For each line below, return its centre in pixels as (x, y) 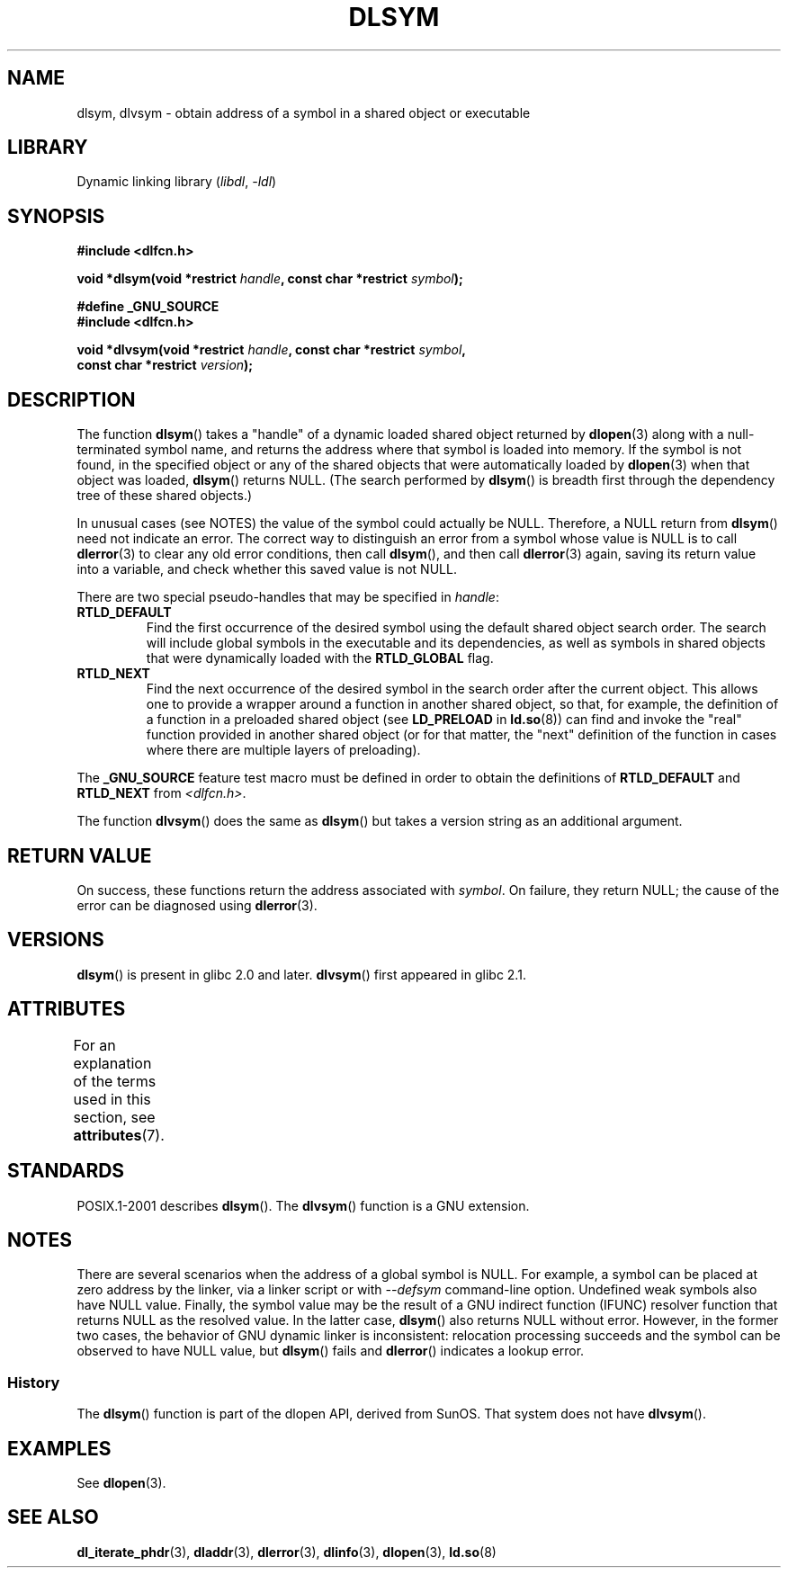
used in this (112, 1099)
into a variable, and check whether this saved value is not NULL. (267, 569)
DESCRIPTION (72, 399)
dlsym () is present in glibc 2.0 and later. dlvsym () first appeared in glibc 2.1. (301, 974)
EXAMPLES (59, 1448)
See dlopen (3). (121, 1482)
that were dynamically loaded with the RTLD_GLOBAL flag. (320, 658)
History (34, 1382)
